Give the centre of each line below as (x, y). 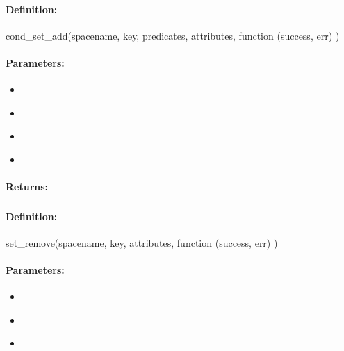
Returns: (27, 187)
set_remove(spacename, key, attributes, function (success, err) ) (142, 242)
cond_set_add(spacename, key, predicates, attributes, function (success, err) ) (173, 35)
